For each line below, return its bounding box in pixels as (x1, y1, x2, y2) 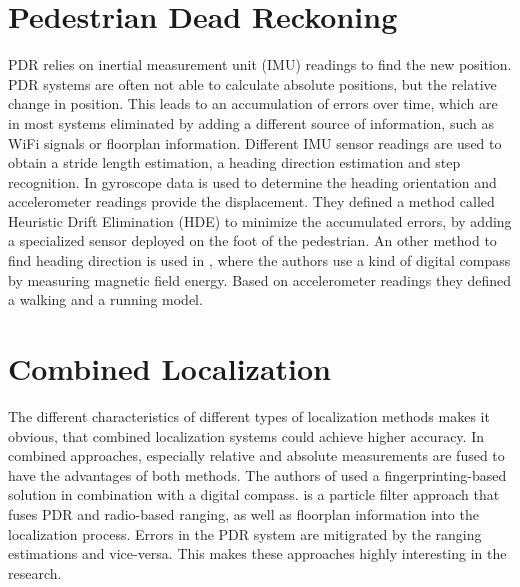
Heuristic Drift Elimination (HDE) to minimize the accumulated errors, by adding (8, 210, 512, 231)
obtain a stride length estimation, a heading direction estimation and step (8, 152, 461, 173)
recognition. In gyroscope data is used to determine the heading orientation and (8, 171, 497, 192)
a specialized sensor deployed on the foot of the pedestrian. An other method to (8, 230, 497, 251)
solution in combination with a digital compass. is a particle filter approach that (8, 484, 500, 505)
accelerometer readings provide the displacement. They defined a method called (8, 191, 495, 212)
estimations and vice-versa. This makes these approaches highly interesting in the (8, 543, 507, 564)
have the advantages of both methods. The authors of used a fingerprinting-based (8, 464, 507, 485)
